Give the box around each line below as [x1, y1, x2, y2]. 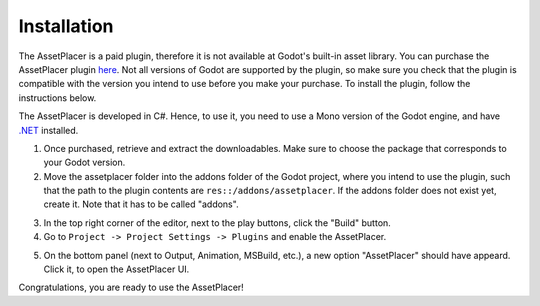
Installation [18, 15, 114, 37]
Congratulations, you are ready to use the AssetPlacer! [18, 281, 244, 294]
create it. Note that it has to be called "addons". [43, 198, 239, 210]
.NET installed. [18, 124, 79, 136]
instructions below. [18, 91, 97, 104]
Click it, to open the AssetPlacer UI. [43, 263, 190, 275]
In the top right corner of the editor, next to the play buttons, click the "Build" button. [43, 216, 392, 229]
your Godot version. [43, 156, 126, 169]
